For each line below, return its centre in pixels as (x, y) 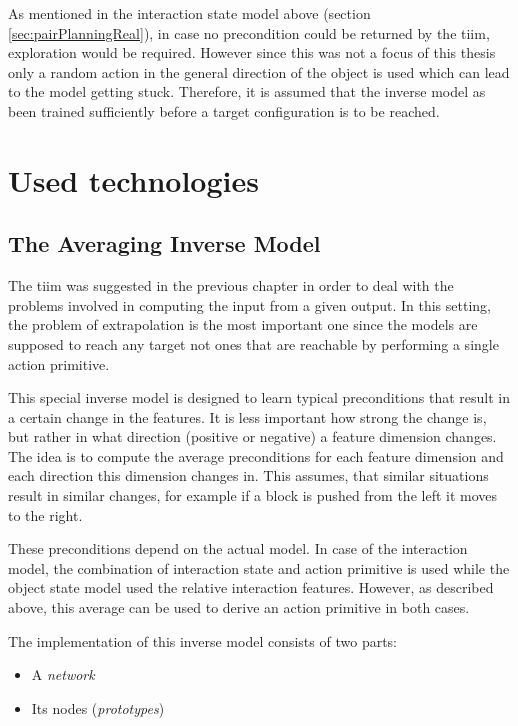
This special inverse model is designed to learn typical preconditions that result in (259, 397)
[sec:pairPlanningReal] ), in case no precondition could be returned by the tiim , (249, 32)
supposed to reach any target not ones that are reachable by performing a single (253, 343)
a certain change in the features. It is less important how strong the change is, (247, 416)
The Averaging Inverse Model (164, 243)
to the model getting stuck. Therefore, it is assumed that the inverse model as (247, 91)
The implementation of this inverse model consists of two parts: (203, 640)
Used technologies (133, 179)
